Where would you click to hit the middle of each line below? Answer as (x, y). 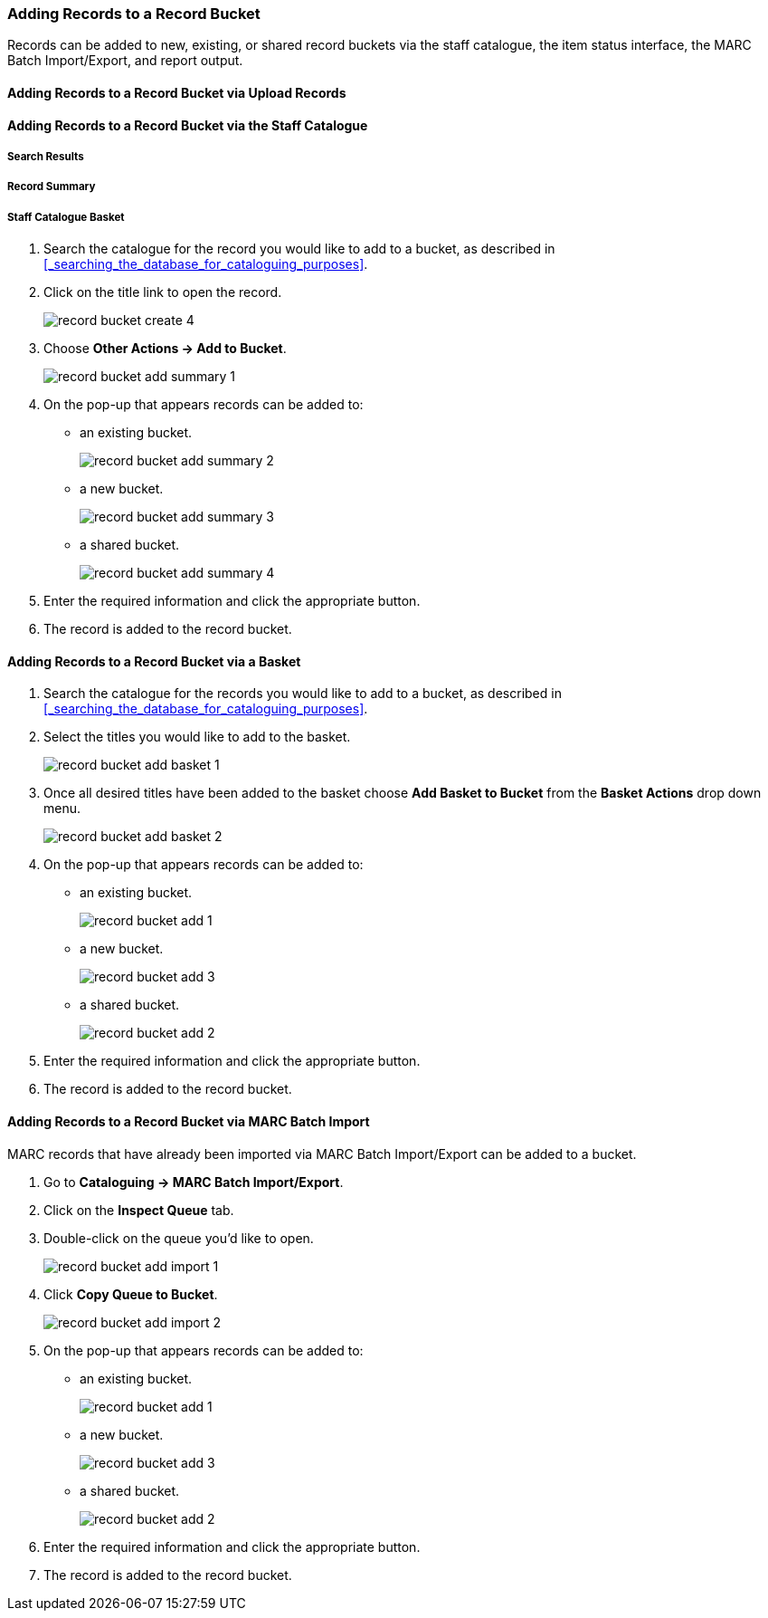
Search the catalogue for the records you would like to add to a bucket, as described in (303, 694)
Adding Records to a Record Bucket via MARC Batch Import (189, 1121)
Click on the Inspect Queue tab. (139, 1210)
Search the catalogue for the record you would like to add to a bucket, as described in (299, 249)
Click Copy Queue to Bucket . (131, 1294)
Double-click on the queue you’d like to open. (179, 1238)
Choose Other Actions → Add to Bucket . (165, 349)
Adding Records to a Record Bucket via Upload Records (177, 92)
